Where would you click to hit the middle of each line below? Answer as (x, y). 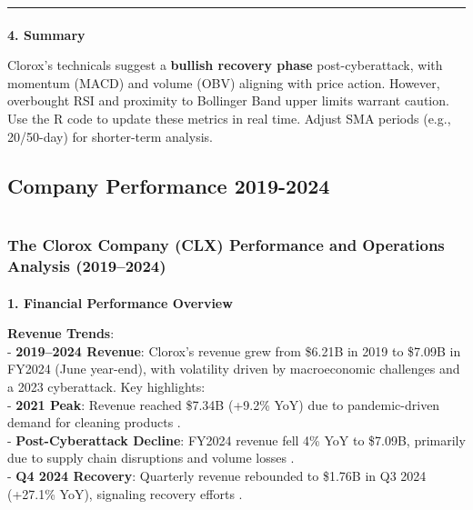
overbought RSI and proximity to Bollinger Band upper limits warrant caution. (228, 100)
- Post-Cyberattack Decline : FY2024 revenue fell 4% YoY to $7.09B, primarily (236, 440)
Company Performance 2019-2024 (169, 185)
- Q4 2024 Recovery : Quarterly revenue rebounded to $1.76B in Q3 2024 (217, 475)
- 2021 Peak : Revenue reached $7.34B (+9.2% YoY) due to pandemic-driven (224, 404)
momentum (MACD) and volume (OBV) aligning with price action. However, (224, 82)
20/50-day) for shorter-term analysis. (110, 136)
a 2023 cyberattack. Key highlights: (106, 386)
